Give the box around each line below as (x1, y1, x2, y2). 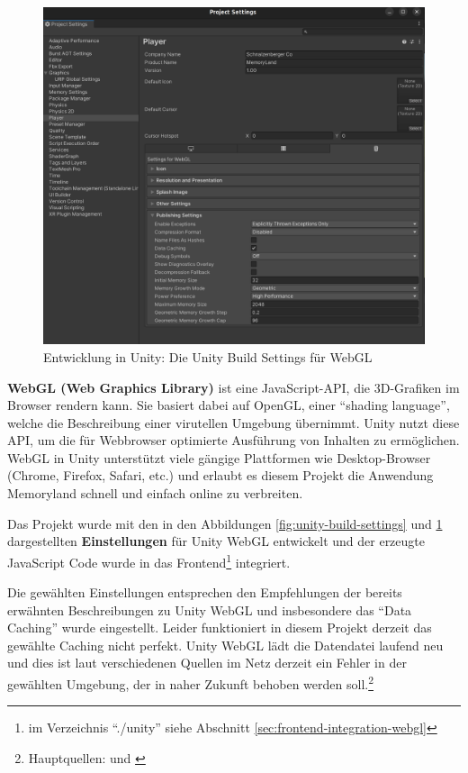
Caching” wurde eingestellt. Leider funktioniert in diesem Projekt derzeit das (7, 618, 432, 637)
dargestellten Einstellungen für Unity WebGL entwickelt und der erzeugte (7, 532, 425, 550)
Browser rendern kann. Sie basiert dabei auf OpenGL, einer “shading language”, (7, 396, 450, 414)
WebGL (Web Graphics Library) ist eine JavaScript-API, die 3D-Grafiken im (7, 377, 460, 396)
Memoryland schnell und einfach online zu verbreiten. (7, 484, 303, 503)
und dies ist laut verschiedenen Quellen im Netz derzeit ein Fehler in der (7, 653, 407, 672)
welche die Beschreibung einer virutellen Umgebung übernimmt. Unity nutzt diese (7, 413, 460, 432)
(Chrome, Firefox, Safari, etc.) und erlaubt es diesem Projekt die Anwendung (7, 466, 434, 485)
